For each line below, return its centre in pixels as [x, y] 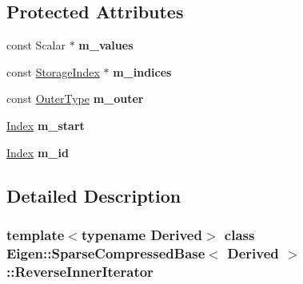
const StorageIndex [53, 71]
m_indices [142, 71]
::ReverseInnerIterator [80, 271]
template [36, 234]
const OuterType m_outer [75, 99]
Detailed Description [94, 195]
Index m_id [38, 152]
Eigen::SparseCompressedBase [106, 252]
